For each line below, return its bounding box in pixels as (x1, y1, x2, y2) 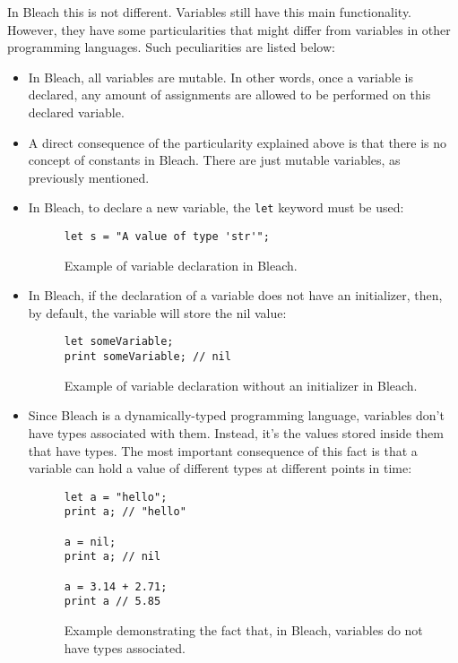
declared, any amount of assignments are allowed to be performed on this (28, 85, 431, 104)
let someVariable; (64, 335, 174, 349)
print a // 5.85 (64, 595, 161, 608)
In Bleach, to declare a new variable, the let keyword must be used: (28, 198, 404, 217)
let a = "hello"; (64, 490, 168, 504)
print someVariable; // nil (64, 350, 231, 364)
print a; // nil (64, 550, 161, 564)
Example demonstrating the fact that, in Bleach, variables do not (64, 620, 423, 639)
